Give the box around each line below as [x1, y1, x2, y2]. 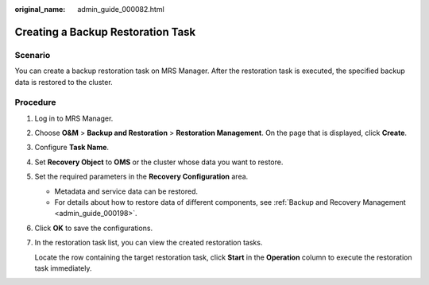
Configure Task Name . [34, 143, 110, 152]
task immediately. [34, 263, 92, 273]
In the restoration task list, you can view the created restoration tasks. [34, 238, 263, 248]
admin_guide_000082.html [77, 5, 164, 13]
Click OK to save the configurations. [34, 223, 153, 233]
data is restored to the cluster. [14, 77, 113, 87]
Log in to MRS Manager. [34, 114, 114, 123]
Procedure [14, 97, 56, 108]
